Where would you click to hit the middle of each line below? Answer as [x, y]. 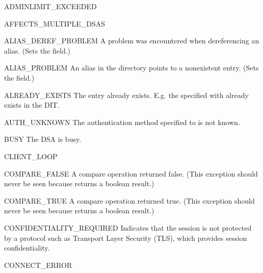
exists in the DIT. [32, 105]
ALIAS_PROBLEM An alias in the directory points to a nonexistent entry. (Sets [131, 68]
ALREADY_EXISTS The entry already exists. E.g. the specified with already [126, 95]
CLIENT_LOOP [31, 156]
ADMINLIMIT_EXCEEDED [50, 6]
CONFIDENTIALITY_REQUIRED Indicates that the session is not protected [128, 227]
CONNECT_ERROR [38, 265]
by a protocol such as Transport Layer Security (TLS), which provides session [126, 238]
